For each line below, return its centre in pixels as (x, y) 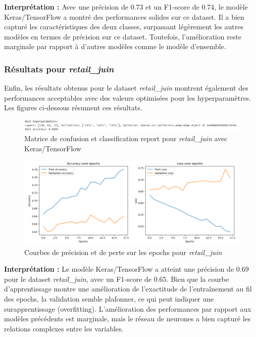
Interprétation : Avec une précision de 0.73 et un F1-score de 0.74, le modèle (126, 7)
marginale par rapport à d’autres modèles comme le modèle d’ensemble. (115, 46)
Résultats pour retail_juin (59, 69)
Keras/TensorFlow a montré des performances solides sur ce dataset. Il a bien (124, 16)
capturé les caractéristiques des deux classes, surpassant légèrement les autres (124, 27)
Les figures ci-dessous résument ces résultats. (73, 108)
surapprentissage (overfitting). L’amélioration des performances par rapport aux (128, 308)
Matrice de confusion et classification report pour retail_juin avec (126, 138)
